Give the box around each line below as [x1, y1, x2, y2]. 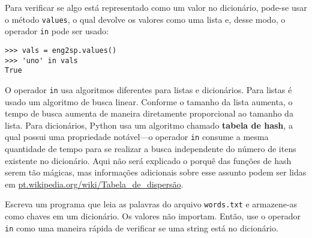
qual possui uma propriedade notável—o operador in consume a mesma [5, 130, 269, 143]
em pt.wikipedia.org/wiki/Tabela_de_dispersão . [5, 177, 184, 190]
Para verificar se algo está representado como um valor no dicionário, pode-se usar [5, 1, 307, 13]
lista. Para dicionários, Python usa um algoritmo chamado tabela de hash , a [5, 118, 293, 131]
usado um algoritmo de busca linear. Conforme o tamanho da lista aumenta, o [5, 95, 293, 108]
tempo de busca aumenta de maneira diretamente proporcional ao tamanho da [5, 107, 293, 120]
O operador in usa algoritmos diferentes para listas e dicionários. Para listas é [5, 83, 292, 96]
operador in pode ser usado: [5, 25, 109, 37]
